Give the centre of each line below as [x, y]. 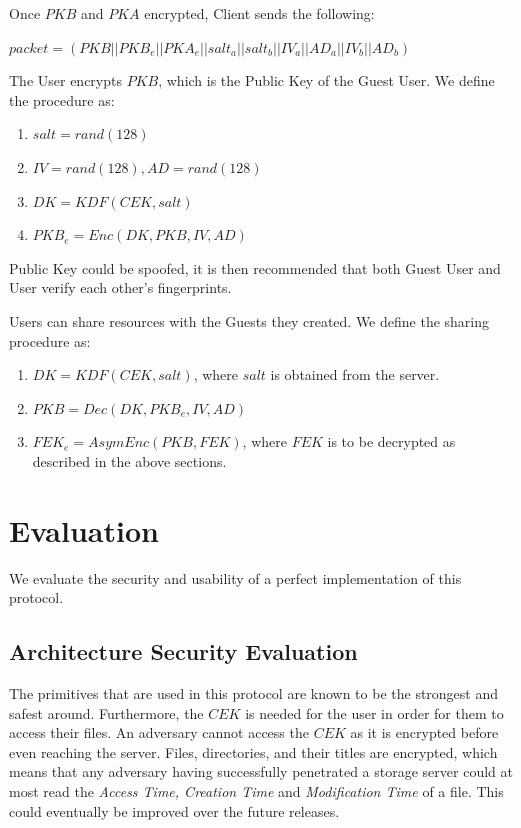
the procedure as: [62, 99]
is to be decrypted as [391, 441]
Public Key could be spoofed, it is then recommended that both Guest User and [255, 267]
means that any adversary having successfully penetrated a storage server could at [261, 771]
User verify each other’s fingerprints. [120, 287]
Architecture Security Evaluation [183, 651]
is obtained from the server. [355, 374]
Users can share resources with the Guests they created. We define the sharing [249, 320]
